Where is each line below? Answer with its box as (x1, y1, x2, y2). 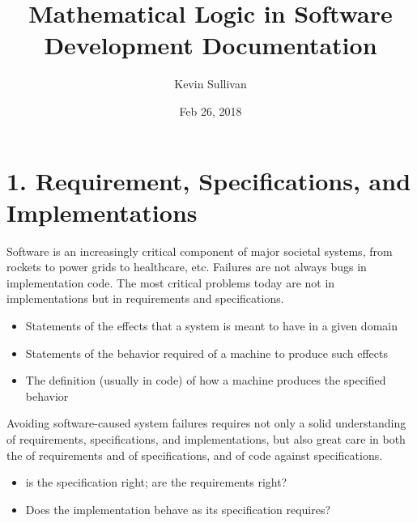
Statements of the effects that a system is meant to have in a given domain (25, 317, 398, 334)
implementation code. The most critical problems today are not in (6, 274, 335, 291)
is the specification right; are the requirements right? (25, 474, 287, 491)
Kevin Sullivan (174, 75, 247, 92)
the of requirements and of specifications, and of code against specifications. (6, 446, 383, 463)
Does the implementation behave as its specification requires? (25, 500, 331, 517)
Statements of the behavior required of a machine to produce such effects (25, 344, 388, 361)
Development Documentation (44, 28, 377, 62)
